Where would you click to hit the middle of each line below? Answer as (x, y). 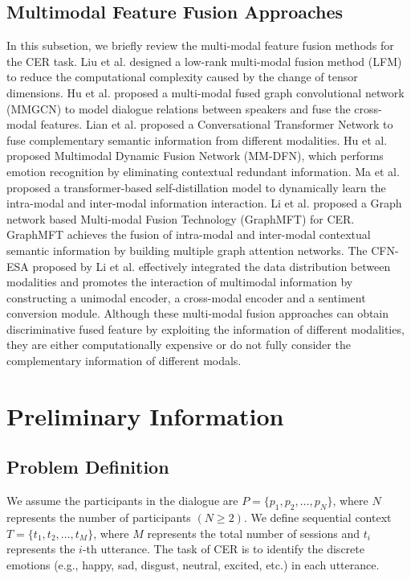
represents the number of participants (99, 517)
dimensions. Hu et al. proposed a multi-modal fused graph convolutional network (205, 92)
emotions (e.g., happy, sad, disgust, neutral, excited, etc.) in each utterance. (193, 564)
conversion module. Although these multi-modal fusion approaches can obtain (198, 313)
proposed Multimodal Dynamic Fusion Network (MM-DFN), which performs (195, 156)
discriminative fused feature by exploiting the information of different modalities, (205, 329)
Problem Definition (88, 467)
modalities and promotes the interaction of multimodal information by (180, 282)
